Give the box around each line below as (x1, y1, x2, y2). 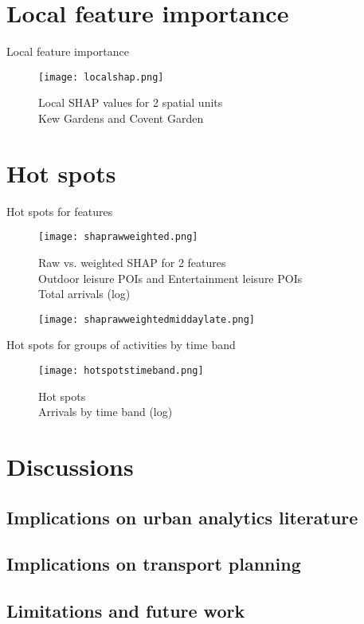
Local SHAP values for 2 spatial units (38, 94, 223, 111)
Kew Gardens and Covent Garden (38, 109, 204, 126)
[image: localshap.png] (38, 71, 164, 83)
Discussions (6, 450, 134, 482)
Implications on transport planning (6, 551, 301, 576)
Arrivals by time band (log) (38, 403, 173, 420)
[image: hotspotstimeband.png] (38, 364, 204, 376)
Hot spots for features (6, 202, 113, 219)
